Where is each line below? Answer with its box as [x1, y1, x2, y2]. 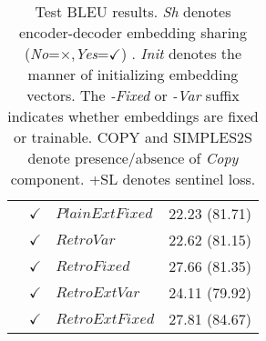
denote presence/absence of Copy [27, 147, 239, 168]
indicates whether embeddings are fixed [7, 105, 259, 126]
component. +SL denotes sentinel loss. [10, 168, 256, 189]
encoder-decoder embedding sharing [18, 22, 247, 43]
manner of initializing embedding [27, 64, 239, 85]
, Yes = [71, 43, 109, 64]
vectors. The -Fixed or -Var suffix [26, 85, 240, 105]
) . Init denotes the [120, 43, 242, 64]
